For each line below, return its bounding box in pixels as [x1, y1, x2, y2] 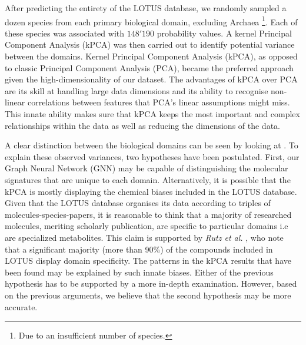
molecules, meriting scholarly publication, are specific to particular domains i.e [5, 220, 288, 232]
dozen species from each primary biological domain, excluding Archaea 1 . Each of [5, 14, 298, 28]
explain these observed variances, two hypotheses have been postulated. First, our [5, 150, 300, 162]
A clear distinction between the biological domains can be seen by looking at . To [5, 139, 298, 151]
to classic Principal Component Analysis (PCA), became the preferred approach [5, 61, 294, 74]
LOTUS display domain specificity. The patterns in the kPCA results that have [5, 254, 291, 267]
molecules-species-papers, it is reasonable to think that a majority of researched [5, 208, 292, 220]
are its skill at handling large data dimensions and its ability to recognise [5, 84, 268, 97]
